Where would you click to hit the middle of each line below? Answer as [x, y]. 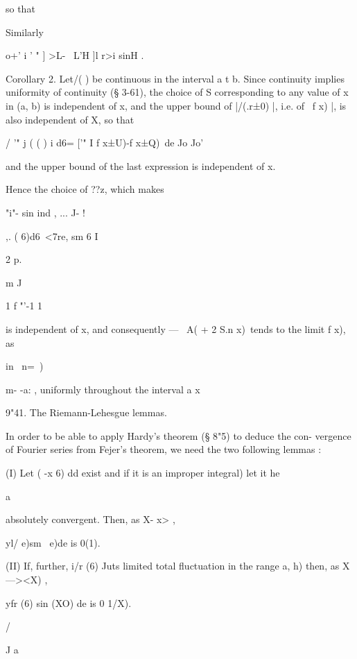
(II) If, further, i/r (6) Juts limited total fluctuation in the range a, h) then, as [173, 566]
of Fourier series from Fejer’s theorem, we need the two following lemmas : [164, 449]
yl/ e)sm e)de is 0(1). [53, 542]
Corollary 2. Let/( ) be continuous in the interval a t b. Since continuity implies [175, 78]
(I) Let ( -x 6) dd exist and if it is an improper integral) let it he [143, 473]
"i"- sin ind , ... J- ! [45, 212]
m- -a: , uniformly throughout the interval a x [103, 389]
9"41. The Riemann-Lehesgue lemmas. [86, 412]
